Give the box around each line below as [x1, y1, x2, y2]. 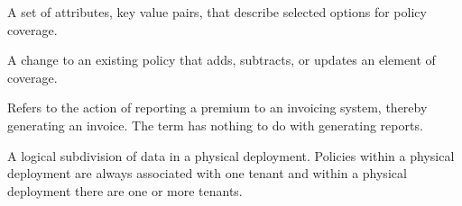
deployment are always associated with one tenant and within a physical [7, 164, 407, 183]
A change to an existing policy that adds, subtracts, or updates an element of [7, 50, 436, 69]
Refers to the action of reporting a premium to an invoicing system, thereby [7, 98, 428, 117]
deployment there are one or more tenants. [7, 181, 243, 200]
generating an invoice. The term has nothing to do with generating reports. [7, 115, 423, 134]
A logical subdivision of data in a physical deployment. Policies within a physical [7, 146, 455, 165]
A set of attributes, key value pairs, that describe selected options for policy [7, 3, 427, 21]
